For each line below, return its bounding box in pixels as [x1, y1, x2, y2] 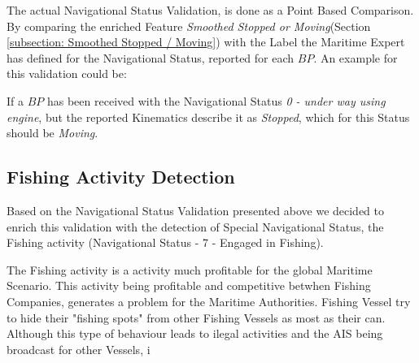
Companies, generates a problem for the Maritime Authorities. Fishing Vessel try [7, 292, 411, 309]
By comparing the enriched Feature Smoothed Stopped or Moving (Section [7, 17, 371, 34]
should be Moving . [7, 124, 98, 141]
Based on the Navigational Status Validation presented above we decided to [7, 201, 385, 218]
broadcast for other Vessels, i [7, 340, 151, 357]
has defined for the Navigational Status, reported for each [7, 49, 295, 66]
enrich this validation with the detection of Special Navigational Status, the [7, 218, 384, 235]
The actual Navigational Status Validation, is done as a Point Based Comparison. [7, 2, 414, 18]
